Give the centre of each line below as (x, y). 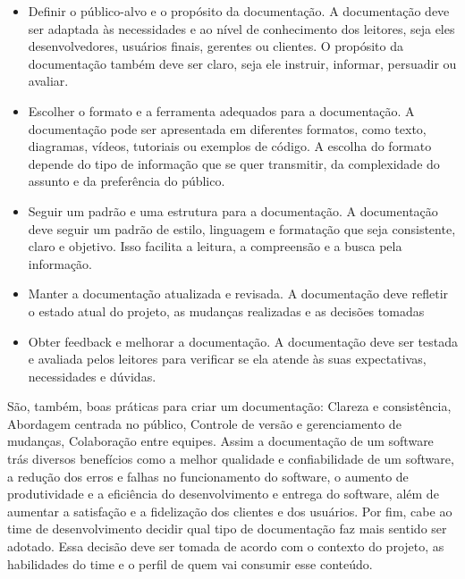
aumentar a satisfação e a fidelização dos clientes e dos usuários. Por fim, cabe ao (230, 511)
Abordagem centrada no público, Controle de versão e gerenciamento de (204, 423)
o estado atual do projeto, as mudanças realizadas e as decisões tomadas (226, 310)
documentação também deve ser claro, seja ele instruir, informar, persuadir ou (242, 63)
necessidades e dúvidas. (92, 376)
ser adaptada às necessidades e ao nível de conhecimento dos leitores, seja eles (241, 28)
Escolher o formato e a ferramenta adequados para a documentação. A (221, 110)
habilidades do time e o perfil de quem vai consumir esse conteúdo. (190, 563)
